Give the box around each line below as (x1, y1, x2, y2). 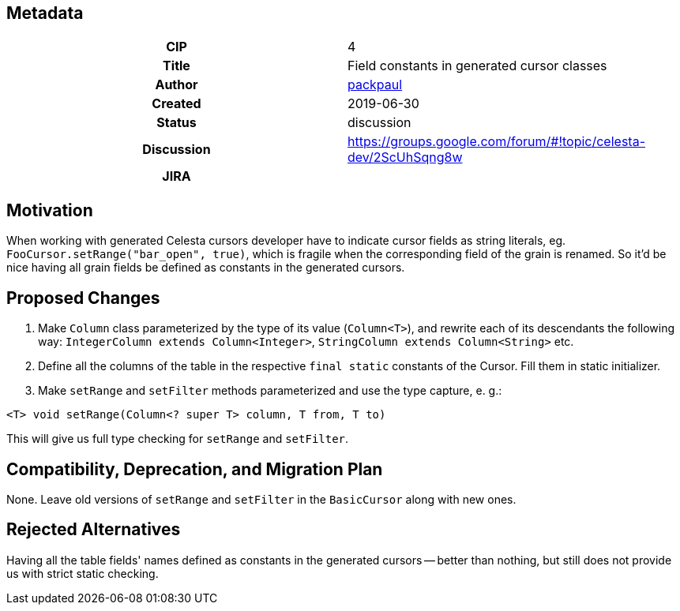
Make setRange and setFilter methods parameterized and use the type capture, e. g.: (38, 384, 502, 398)
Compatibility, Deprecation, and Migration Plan (6, 459, 383, 479)
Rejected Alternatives (6, 519, 181, 540)
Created (152, 96, 201, 112)
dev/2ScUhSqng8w (348, 149, 463, 166)
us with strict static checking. (6, 566, 159, 580)
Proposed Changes (6, 287, 160, 308)
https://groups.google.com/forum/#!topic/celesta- (348, 133, 645, 150)
